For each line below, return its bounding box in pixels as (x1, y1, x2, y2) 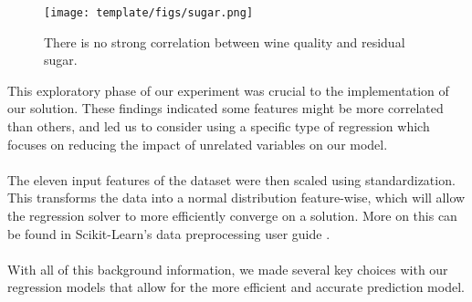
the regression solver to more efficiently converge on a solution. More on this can (7, 206, 457, 224)
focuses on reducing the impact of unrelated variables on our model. (7, 134, 388, 153)
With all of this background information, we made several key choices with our (7, 259, 448, 278)
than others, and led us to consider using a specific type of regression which (7, 117, 430, 136)
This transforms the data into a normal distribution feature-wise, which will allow (7, 188, 466, 207)
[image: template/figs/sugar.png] (44, 6, 254, 19)
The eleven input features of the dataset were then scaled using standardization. (7, 170, 456, 189)
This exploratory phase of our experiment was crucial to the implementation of (7, 80, 449, 99)
